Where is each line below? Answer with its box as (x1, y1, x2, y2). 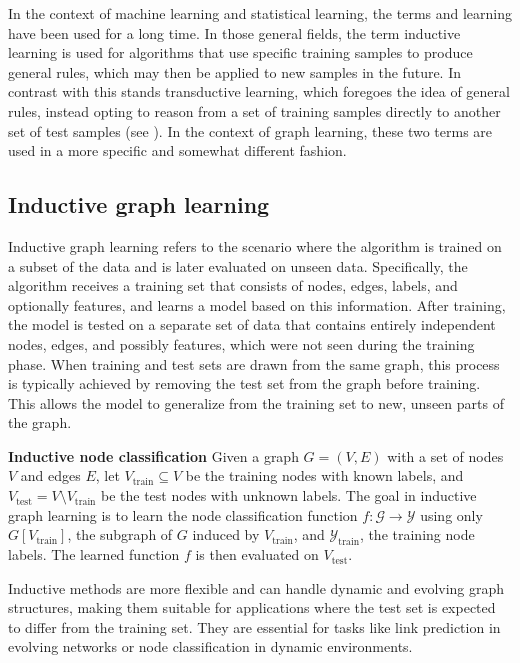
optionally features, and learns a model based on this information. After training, (8, 294, 506, 315)
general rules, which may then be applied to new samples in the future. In (8, 61, 462, 82)
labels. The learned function (8, 544, 180, 565)
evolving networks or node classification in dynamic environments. (8, 636, 413, 657)
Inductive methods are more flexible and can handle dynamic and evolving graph (8, 577, 505, 598)
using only (420, 504, 483, 525)
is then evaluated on (195, 544, 319, 565)
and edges (20, 465, 81, 486)
